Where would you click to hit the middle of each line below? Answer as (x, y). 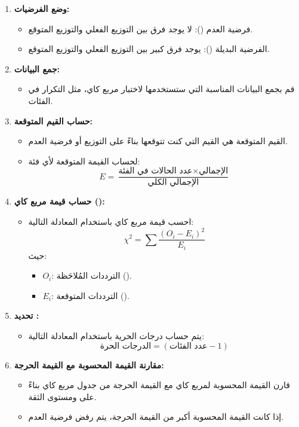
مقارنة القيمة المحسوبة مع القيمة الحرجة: (89, 365)
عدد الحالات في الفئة (155, 171)
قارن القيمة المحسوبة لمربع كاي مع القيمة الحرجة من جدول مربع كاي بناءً (159, 385)
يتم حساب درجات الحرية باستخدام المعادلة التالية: (116, 335)
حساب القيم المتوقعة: (53, 121)
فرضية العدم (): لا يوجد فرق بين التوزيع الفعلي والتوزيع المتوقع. (141, 28)
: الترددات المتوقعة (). (90, 295)
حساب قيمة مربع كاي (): (59, 201)
